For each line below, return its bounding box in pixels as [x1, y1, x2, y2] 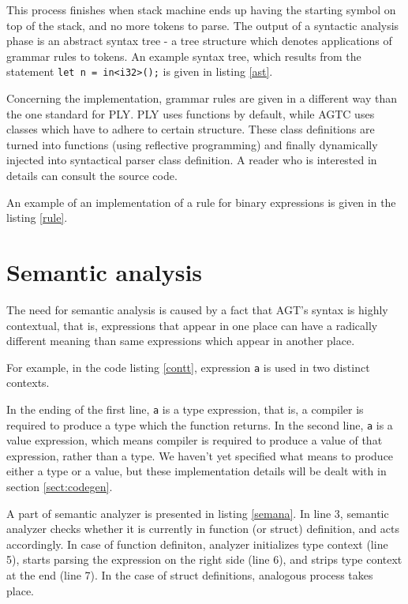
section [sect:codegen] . [6, 478, 113, 495]
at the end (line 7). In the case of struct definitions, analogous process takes [6, 567, 373, 583]
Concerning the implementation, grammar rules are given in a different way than [6, 90, 397, 107]
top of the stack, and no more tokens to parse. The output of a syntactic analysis [6, 17, 399, 33]
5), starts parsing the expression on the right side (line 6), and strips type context [6, 551, 402, 568]
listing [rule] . [6, 209, 68, 226]
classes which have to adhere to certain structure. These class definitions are [6, 121, 375, 137]
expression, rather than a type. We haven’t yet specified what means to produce [6, 447, 394, 463]
